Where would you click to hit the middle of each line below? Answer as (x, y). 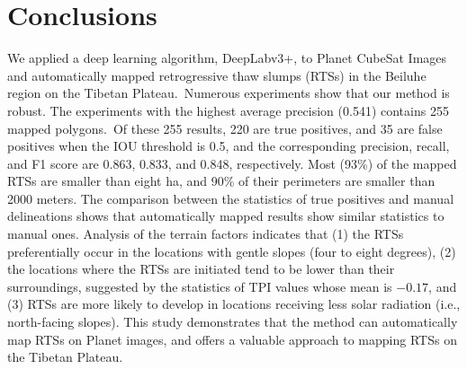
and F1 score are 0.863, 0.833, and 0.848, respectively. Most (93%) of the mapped (232, 163)
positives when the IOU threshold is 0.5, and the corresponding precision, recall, (229, 146)
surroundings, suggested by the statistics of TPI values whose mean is (200, 286)
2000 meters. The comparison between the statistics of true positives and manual (231, 198)
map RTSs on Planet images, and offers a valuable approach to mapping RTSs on (232, 339)
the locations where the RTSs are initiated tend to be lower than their (201, 269)
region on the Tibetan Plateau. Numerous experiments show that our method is (229, 93)
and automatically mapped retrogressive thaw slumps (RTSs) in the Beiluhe (217, 75)
